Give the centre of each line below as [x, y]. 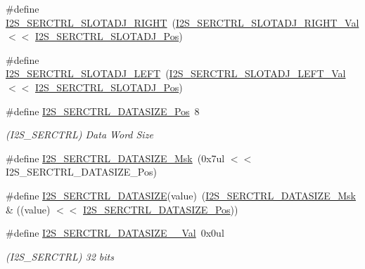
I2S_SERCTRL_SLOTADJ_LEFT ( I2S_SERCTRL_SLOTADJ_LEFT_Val [176, 73]
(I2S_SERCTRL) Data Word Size [79, 134]
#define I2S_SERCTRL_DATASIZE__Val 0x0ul [115, 233]
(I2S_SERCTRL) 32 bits [60, 256]
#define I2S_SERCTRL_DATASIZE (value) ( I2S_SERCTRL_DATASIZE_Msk [181, 195]
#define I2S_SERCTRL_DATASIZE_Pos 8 [103, 111]
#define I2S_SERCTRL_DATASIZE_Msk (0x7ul [115, 158]
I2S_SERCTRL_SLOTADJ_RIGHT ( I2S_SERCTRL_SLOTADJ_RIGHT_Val [182, 22]
